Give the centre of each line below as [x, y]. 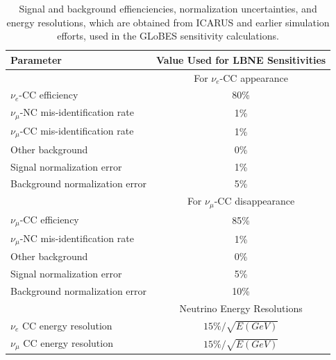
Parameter [36, 59]
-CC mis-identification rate [77, 131]
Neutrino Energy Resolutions [241, 308]
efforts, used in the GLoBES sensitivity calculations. [168, 36]
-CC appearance [254, 77]
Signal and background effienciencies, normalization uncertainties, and [168, 8]
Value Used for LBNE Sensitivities [241, 59]
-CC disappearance [254, 201]
